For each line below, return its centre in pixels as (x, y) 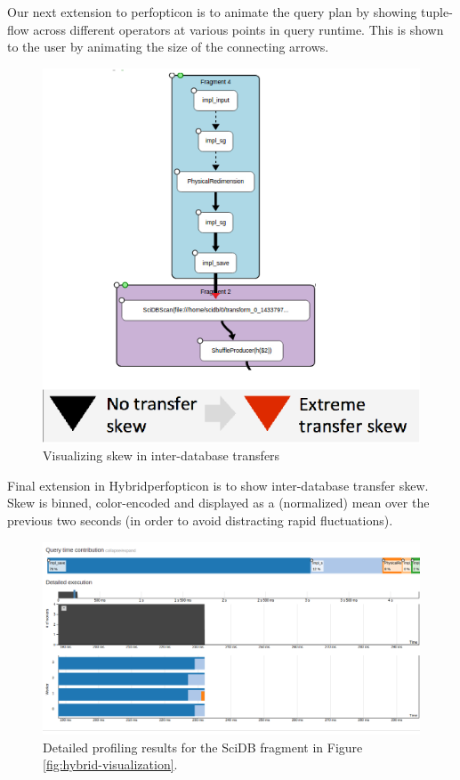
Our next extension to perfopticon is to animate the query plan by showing (212, 12)
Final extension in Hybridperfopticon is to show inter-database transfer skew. (218, 485)
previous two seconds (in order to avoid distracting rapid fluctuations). (200, 520)
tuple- (437, 12)
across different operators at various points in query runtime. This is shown (238, 29)
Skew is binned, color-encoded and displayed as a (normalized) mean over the (218, 503)
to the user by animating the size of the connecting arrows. (168, 47)
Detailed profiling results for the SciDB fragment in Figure (203, 747)
